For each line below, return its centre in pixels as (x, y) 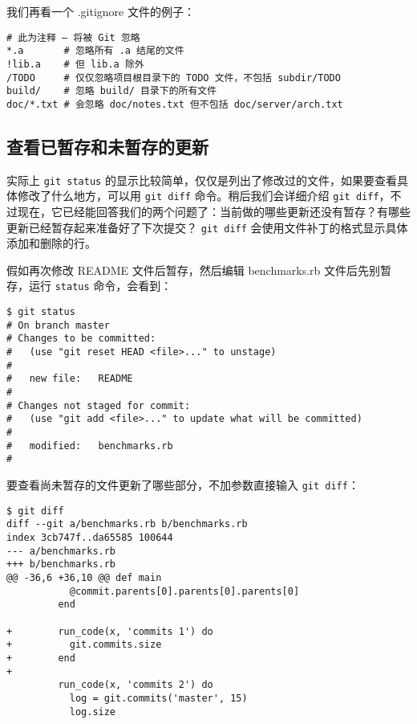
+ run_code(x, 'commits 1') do (110, 631)
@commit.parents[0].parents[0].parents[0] (184, 591)
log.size (93, 712)
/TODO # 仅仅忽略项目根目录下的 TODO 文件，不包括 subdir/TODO (174, 78)
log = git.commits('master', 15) (158, 698)
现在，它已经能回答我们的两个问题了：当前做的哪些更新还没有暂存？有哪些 (214, 212)
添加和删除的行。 (51, 243)
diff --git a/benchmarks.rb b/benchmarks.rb (127, 524)
